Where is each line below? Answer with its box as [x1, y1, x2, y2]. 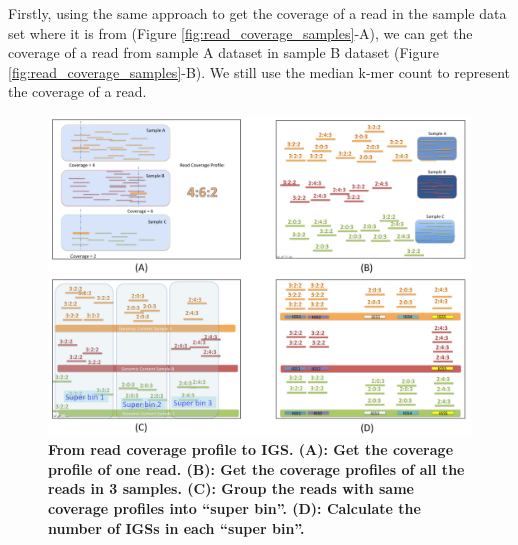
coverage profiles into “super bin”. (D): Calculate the [48, 498, 421, 518]
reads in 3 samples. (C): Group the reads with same [48, 478, 414, 499]
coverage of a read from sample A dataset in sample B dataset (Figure [8, 42, 439, 63]
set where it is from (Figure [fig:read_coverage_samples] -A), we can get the [8, 22, 473, 43]
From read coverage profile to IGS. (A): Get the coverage [48, 439, 454, 460]
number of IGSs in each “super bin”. [48, 517, 305, 538]
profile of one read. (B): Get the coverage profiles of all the [48, 458, 465, 479]
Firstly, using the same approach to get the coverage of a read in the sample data [8, 3, 507, 23]
